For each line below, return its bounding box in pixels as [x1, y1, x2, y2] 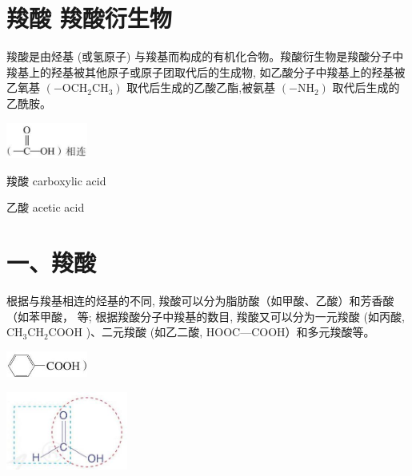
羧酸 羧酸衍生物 [6, 2, 172, 34]
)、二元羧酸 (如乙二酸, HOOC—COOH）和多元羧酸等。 [86, 323, 375, 340]
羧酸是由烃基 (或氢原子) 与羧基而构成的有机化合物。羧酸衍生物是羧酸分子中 [6, 48, 404, 65]
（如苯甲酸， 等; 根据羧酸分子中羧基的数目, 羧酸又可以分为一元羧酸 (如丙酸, [6, 307, 405, 324]
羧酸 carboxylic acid [6, 172, 106, 188]
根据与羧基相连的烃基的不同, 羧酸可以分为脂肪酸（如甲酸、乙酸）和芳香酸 [6, 292, 394, 309]
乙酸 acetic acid [6, 199, 85, 216]
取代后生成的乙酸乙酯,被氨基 [126, 79, 276, 96]
